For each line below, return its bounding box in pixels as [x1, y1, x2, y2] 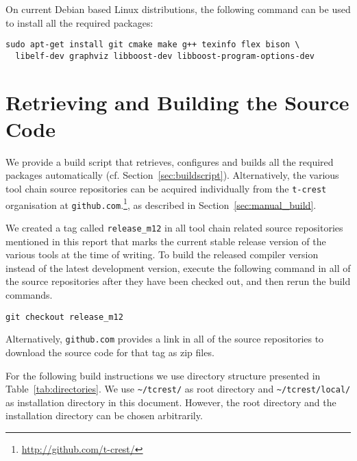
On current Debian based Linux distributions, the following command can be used [5, 2, 351, 16]
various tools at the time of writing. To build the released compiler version [5, 247, 319, 262]
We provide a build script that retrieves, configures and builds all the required [5, 154, 334, 169]
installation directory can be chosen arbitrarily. [5, 408, 203, 423]
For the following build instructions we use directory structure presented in [5, 368, 321, 382]
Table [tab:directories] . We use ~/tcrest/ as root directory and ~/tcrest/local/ [5, 382, 351, 396]
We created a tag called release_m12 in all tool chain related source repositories [5, 220, 343, 234]
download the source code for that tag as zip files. [5, 345, 214, 359]
